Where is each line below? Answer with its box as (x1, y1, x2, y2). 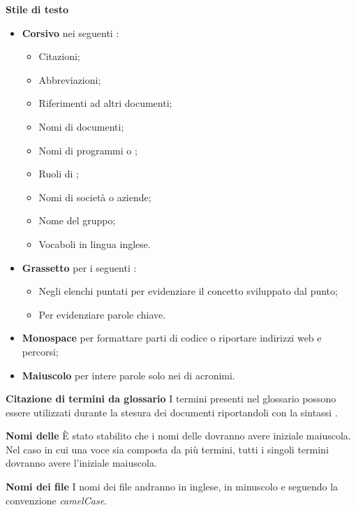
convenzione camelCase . (6, 493, 107, 507)
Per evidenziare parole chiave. (38, 307, 166, 321)
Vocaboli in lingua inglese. (38, 236, 151, 251)
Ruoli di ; (38, 166, 79, 181)
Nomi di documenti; (38, 119, 124, 133)
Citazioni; (38, 49, 80, 64)
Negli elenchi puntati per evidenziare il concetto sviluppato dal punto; (38, 284, 338, 298)
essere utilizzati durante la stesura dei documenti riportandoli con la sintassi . (6, 405, 338, 419)
